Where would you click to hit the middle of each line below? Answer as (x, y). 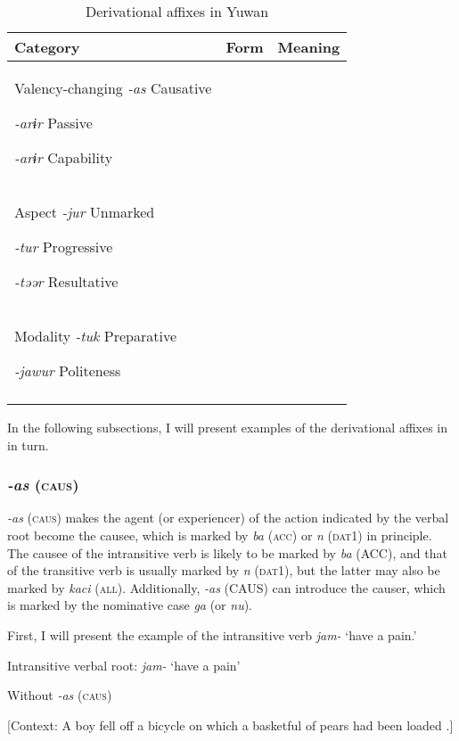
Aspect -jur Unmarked (85, 212)
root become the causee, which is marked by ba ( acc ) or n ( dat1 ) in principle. (220, 535)
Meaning (309, 47)
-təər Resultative (66, 281)
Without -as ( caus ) (60, 695)
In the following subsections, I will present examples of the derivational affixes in (228, 427)
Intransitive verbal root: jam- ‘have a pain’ (124, 665)
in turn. (28, 445)
